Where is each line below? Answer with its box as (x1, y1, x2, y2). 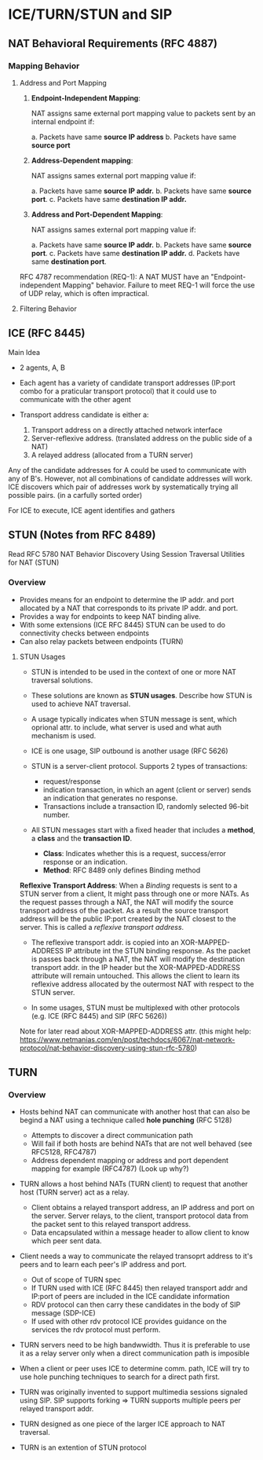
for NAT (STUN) (8, 558, 60, 567)
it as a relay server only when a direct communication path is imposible (19, 1348, 250, 1358)
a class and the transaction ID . (31, 833, 133, 843)
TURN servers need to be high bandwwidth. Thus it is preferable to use (19, 1341, 250, 1350)
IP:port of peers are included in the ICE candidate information (31, 1292, 230, 1301)
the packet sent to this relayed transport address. (31, 1220, 191, 1229)
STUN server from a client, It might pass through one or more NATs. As (19, 889, 250, 898)
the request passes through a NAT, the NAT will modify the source (19, 897, 234, 906)
